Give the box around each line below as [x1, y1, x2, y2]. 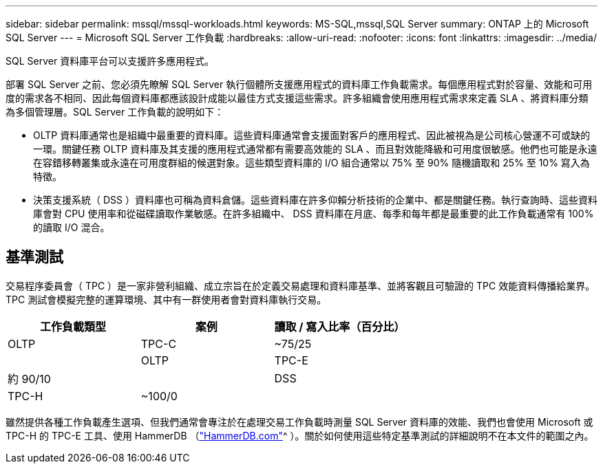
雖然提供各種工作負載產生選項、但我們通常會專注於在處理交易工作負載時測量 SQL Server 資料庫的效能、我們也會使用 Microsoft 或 [6, 415, 593, 428]
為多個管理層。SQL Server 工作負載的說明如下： [6, 106, 224, 118]
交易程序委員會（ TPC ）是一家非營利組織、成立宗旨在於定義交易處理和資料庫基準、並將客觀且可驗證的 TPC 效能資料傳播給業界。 [6, 279, 595, 292]
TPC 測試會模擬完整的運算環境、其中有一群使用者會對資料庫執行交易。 [6, 293, 327, 305]
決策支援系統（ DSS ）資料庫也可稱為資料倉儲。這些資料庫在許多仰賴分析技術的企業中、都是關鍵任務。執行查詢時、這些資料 [33, 194, 597, 206]
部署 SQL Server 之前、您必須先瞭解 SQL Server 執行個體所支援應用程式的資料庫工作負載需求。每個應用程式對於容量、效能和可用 [6, 78, 593, 90]
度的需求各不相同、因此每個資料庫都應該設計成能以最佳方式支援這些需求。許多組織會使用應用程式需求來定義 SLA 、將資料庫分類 [6, 92, 589, 104]
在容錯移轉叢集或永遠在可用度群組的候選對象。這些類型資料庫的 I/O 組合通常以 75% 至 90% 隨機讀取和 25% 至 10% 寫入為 [33, 157, 590, 168]
